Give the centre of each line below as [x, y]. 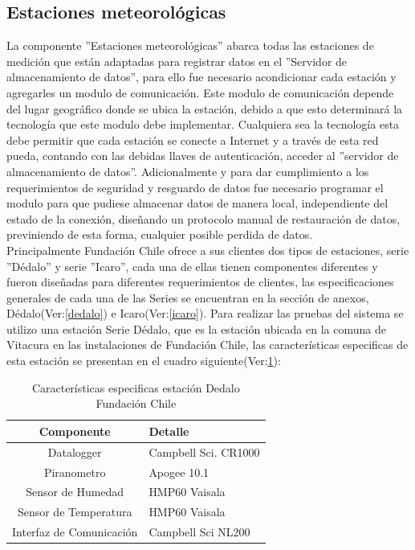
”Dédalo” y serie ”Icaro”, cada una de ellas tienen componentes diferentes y [192, 266]
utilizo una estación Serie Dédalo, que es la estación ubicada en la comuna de [196, 328]
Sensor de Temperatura [75, 512]
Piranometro [75, 472]
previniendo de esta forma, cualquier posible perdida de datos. [160, 234]
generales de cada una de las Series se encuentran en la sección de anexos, [188, 297]
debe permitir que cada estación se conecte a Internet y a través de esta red [193, 140]
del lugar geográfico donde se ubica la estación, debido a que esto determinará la [205, 108]
